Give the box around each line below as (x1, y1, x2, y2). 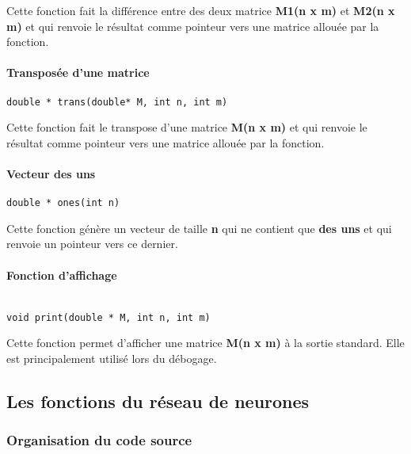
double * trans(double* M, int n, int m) (6, 96, 228, 108)
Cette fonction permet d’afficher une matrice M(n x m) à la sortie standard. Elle (6, 334, 405, 351)
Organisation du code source (6, 430, 192, 450)
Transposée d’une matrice (6, 64, 150, 81)
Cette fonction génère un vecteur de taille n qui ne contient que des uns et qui (6, 219, 392, 236)
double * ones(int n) (6, 197, 120, 209)
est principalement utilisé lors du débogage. (6, 349, 217, 366)
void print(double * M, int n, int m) (6, 311, 211, 323)
